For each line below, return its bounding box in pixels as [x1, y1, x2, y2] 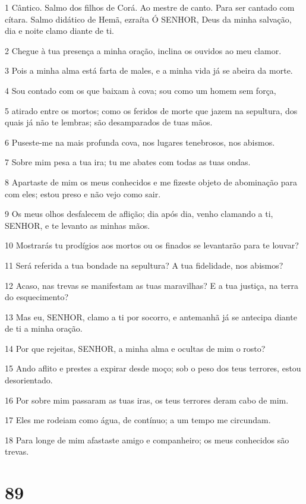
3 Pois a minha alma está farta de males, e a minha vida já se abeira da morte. [5, 64, 293, 77]
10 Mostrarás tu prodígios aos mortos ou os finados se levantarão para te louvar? [5, 239, 299, 251]
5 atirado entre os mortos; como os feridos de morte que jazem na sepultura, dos [5, 104, 298, 116]
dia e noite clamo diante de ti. [5, 24, 114, 37]
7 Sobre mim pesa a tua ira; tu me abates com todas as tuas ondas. [5, 156, 251, 168]
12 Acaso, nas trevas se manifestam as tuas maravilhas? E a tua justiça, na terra [5, 279, 299, 291]
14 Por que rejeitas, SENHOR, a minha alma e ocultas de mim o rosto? [5, 342, 266, 354]
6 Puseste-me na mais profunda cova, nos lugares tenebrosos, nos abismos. [5, 136, 275, 148]
